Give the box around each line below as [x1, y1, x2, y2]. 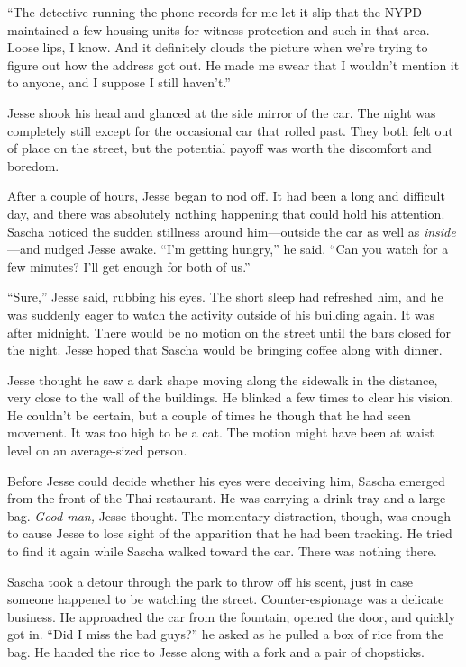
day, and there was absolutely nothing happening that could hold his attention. [7, 203, 445, 222]
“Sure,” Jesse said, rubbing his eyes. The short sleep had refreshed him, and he [7, 287, 443, 306]
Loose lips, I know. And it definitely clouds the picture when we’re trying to [7, 38, 428, 57]
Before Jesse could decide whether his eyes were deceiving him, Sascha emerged [7, 471, 445, 490]
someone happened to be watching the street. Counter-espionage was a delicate [7, 590, 444, 608]
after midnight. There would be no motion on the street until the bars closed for [7, 322, 451, 341]
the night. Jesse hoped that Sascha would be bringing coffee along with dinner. [7, 340, 443, 359]
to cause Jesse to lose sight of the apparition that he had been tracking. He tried [7, 524, 452, 543]
